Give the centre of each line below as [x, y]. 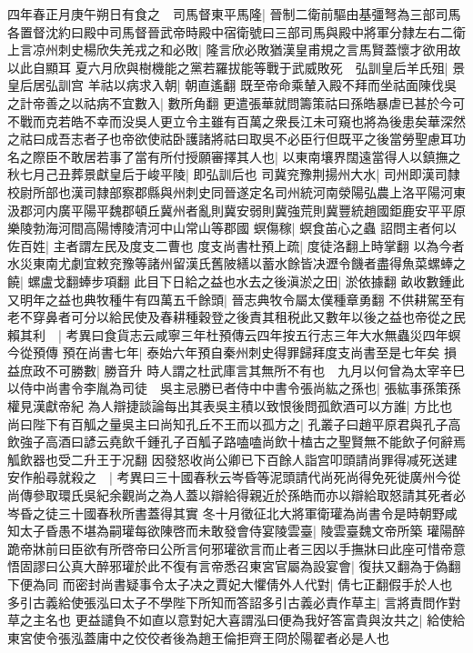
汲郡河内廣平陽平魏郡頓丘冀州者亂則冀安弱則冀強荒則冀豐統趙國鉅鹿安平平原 [236, 210]
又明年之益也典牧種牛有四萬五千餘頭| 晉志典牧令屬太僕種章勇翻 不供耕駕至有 [236, 299]
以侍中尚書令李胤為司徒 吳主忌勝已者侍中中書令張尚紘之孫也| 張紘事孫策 [228, 388]
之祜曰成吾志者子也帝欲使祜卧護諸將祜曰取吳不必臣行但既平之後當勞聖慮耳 [230, 139]
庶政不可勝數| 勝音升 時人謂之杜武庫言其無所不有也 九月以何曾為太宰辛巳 [242, 370]
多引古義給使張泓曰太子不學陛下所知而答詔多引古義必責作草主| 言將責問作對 [234, 602]
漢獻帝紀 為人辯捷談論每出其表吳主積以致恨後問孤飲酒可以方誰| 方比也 [242, 406]
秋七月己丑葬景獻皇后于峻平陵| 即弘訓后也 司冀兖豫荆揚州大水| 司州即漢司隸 [234, 174]
